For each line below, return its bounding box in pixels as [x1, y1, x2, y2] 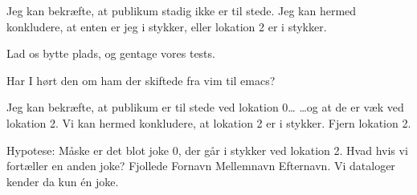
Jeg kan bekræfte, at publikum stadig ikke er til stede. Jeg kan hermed [6, 2, 357, 18]
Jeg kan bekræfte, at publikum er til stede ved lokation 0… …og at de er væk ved [6, 99, 404, 116]
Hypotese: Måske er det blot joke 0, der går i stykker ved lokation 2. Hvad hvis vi [6, 141, 408, 158]
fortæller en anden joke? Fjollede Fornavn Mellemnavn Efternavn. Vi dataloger [6, 157, 395, 174]
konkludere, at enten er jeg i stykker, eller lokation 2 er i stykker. [6, 18, 327, 35]
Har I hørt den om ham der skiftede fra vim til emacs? [6, 71, 276, 88]
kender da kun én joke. [6, 173, 119, 189]
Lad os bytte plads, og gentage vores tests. [6, 45, 215, 62]
